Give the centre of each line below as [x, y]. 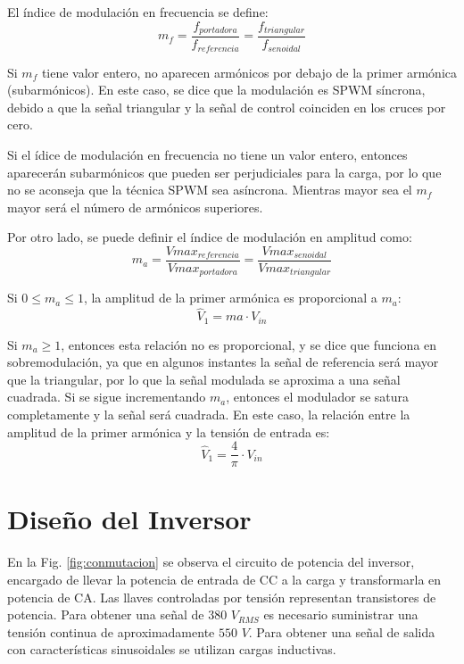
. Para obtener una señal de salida [342, 631]
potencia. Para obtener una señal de [106, 614]
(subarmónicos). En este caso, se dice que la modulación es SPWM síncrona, [216, 90]
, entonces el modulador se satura [318, 397]
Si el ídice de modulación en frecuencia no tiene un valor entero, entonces [207, 154]
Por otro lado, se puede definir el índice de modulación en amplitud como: [210, 237]
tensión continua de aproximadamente [111, 631]
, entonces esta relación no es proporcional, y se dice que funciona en [249, 344]
